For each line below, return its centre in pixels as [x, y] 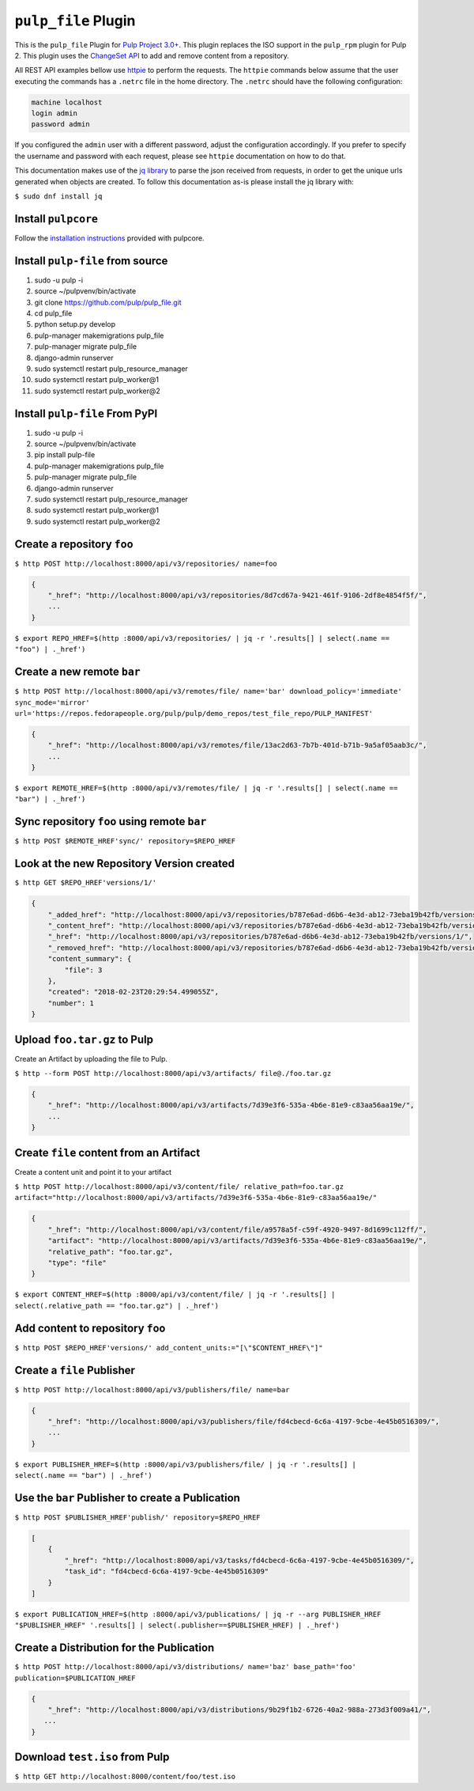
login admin [55, 114]
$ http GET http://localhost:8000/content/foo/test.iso [125, 1777]
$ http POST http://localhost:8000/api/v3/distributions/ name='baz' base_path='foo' [186, 1667]
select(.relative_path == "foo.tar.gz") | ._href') [117, 1306]
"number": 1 [71, 1003]
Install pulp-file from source [91, 261]
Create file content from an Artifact [107, 1152]
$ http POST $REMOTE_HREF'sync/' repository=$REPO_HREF [125, 841]
